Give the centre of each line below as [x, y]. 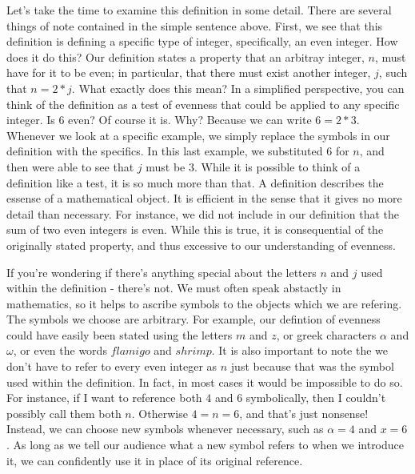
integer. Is [31, 120]
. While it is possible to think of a [277, 166]
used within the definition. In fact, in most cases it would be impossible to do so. [205, 382]
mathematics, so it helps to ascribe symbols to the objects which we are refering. [204, 303]
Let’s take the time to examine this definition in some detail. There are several [199, 10]
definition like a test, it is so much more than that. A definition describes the [195, 182]
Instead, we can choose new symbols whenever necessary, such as [165, 429]
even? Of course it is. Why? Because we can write [190, 120]
